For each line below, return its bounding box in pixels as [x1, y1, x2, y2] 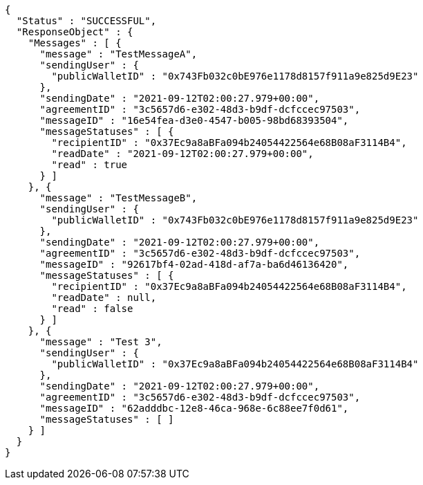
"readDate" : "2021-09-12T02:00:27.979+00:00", [51, 148, 314, 159]
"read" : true [51, 159, 128, 170]
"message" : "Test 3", [39, 336, 162, 347]
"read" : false [51, 303, 133, 314]
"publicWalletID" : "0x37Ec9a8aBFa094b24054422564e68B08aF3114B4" [51, 358, 419, 369]
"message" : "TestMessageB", [39, 192, 198, 203]
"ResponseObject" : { [16, 26, 133, 37]
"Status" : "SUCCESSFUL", [16, 15, 157, 26]
